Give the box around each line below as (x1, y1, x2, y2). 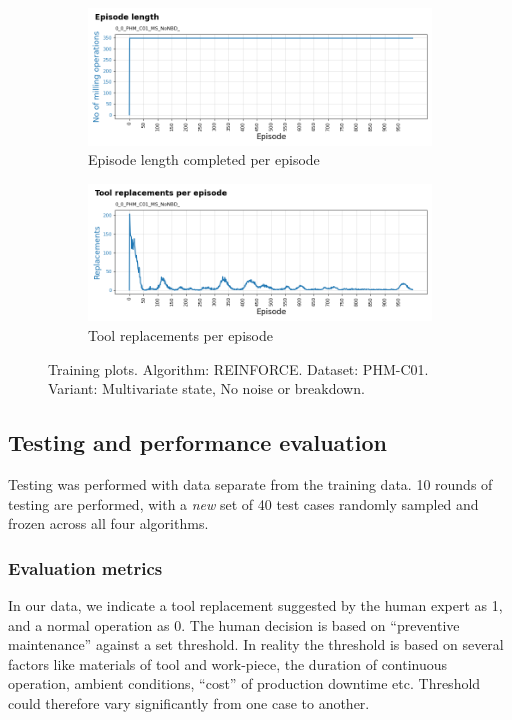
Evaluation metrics (8, 555, 163, 580)
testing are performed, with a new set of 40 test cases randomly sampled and (8, 493, 479, 514)
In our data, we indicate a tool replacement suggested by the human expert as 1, (8, 594, 503, 615)
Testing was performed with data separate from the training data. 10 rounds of (8, 473, 493, 494)
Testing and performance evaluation (8, 427, 387, 458)
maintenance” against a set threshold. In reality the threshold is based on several (8, 634, 504, 655)
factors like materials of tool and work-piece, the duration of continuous (8, 653, 448, 674)
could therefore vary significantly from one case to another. (8, 692, 370, 713)
